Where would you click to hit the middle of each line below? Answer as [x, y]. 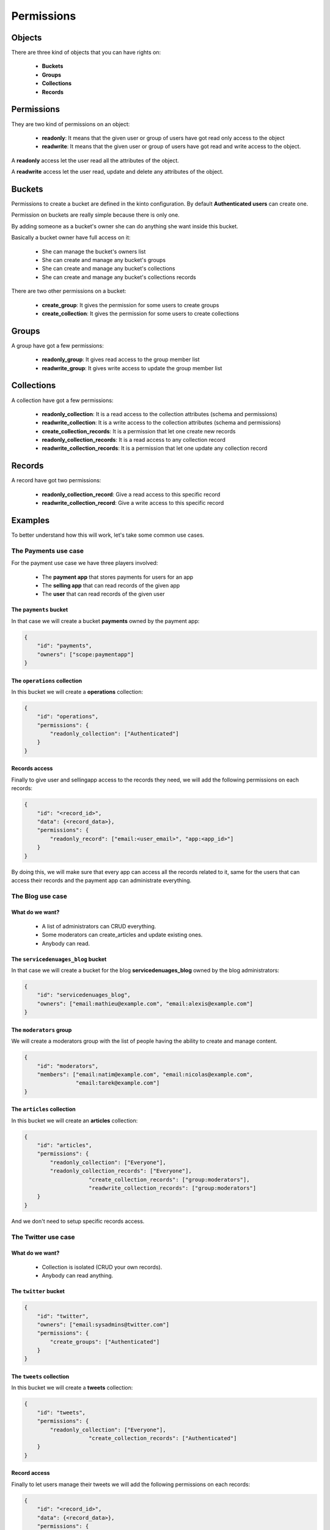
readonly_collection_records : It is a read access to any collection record [134, 440]
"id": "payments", [64, 646]
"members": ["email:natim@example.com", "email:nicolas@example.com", [145, 1074]
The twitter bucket [38, 1291]
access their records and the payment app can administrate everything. [101, 880]
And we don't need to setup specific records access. [78, 1221]
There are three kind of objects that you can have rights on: [86, 53]
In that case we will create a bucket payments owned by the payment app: [105, 621]
